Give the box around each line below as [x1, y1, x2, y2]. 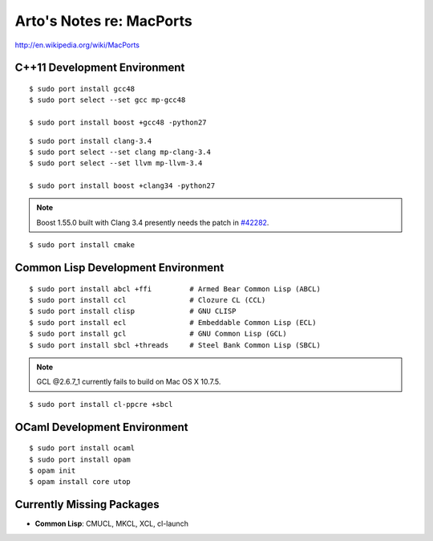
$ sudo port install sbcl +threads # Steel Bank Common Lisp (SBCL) [29, 340, 321, 349]
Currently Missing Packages [14, 498, 160, 511]
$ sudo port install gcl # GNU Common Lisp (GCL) [29, 329, 288, 339]
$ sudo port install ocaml [29, 444, 136, 453]
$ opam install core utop [29, 478, 132, 486]
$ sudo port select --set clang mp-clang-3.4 [29, 147, 212, 157]
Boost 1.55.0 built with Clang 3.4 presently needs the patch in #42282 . [36, 218, 269, 227]
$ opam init [29, 466, 76, 475]
